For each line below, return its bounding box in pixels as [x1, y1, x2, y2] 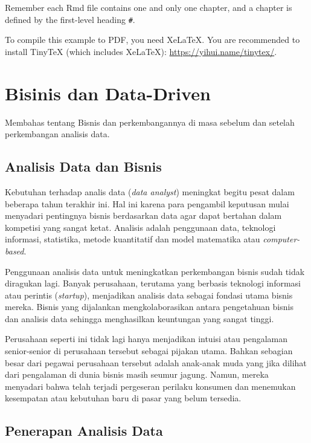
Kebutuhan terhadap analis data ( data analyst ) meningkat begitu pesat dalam [5, 185, 295, 198]
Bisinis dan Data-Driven [5, 80, 211, 105]
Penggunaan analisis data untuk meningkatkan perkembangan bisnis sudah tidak [5, 265, 305, 277]
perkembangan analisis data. [5, 128, 110, 140]
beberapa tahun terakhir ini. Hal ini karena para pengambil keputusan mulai [5, 197, 289, 210]
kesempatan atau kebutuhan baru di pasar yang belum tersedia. [5, 392, 242, 404]
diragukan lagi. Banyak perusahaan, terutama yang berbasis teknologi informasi [5, 277, 301, 289]
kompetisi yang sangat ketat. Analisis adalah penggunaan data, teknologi [5, 221, 276, 233]
